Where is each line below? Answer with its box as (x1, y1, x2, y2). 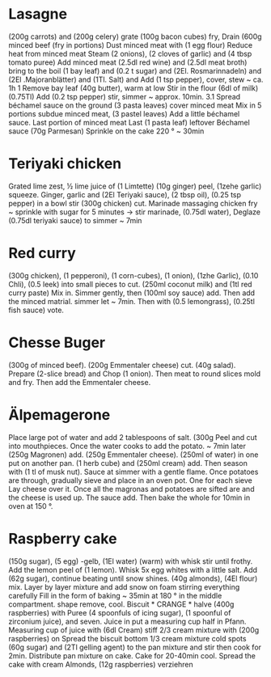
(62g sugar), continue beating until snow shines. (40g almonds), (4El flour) (8, 573, 258, 583)
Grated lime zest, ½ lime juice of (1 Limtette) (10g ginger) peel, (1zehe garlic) (8, 181, 262, 191)
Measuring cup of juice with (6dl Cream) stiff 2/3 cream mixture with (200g (8, 624, 260, 635)
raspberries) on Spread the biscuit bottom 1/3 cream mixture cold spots (8, 633, 247, 643)
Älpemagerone (8, 405, 111, 424)
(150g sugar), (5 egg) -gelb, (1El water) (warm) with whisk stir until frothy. (8, 556, 253, 566)
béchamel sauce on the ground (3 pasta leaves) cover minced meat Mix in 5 (8, 100, 262, 110)
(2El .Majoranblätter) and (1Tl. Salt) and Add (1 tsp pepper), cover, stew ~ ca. (8, 74, 264, 84)
